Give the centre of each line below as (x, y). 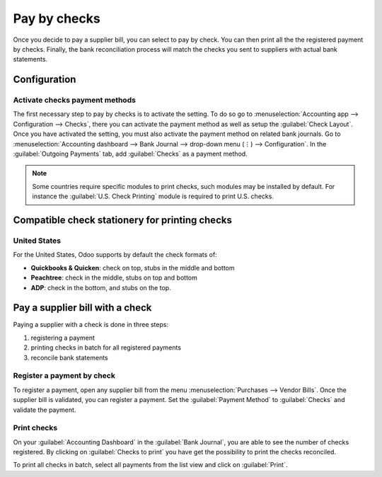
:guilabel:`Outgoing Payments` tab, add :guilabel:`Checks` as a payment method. (130, 154)
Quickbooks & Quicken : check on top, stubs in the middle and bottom (133, 268)
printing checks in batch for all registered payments (106, 347)
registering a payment (63, 338)
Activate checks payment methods (74, 100)
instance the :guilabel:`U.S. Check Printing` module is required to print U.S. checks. (153, 196)
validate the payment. (45, 410)
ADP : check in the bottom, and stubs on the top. (101, 287)
